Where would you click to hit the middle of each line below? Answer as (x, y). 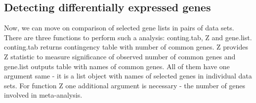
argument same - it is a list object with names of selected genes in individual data (128, 76)
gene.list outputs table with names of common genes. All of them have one (117, 66)
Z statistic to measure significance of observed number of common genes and (120, 56)
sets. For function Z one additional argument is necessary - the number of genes (125, 85)
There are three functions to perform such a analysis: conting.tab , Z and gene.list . (128, 37)
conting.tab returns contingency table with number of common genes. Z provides (126, 47)
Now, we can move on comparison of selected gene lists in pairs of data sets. (119, 28)
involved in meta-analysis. (43, 95)
